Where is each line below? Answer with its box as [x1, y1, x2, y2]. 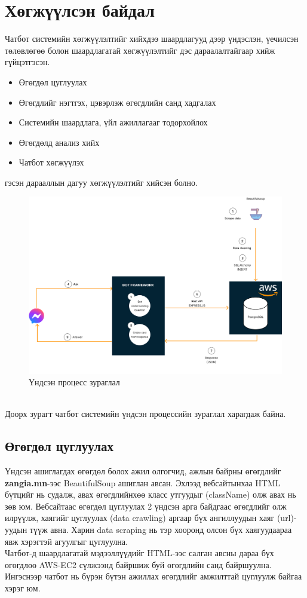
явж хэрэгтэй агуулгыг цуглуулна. [5, 535, 128, 547]
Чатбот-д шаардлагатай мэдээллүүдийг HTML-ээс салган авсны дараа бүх [5, 547, 274, 559]
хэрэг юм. [5, 582, 41, 594]
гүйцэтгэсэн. [5, 56, 50, 68]
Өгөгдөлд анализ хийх [19, 136, 100, 148]
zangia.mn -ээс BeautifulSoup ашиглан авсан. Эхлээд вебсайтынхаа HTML [5, 476, 281, 489]
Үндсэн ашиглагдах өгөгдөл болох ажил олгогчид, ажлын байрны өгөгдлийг [5, 465, 281, 477]
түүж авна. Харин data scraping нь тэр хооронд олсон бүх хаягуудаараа [29, 523, 292, 536]
